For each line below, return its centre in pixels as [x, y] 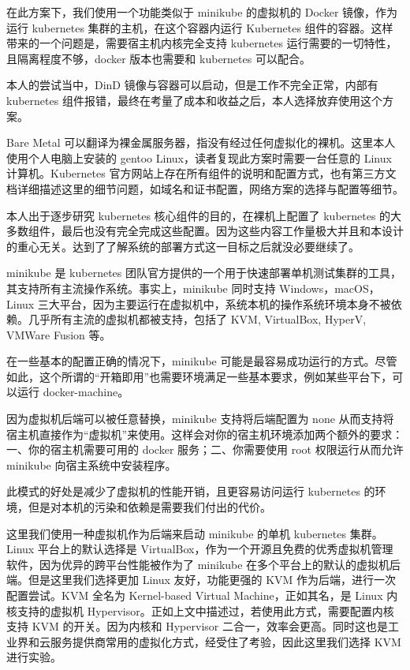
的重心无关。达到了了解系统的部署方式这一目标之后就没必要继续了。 [183, 246]
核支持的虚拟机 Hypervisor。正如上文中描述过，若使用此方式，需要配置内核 [200, 610]
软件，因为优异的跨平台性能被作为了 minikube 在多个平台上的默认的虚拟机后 [204, 564]
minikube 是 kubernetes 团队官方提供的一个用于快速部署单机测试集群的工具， [204, 273]
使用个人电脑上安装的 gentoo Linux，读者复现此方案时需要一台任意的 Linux [199, 157]
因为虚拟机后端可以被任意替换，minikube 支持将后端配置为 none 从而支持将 [200, 419]
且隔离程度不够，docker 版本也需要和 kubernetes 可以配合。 [158, 58]
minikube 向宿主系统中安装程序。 [91, 464]
